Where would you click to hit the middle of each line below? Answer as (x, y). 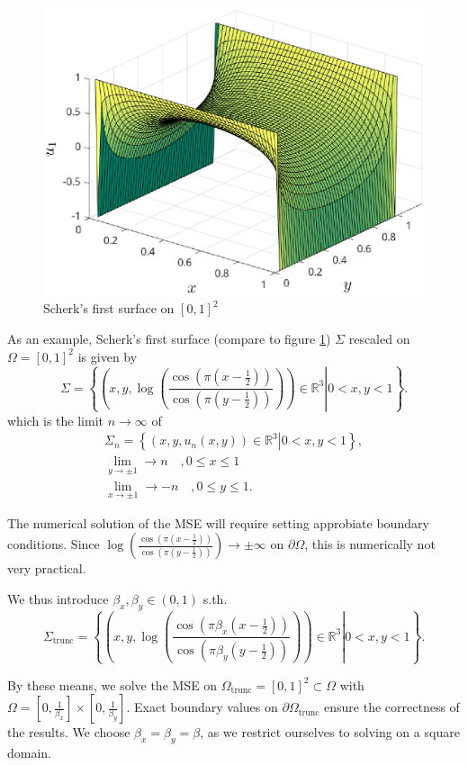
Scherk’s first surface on (109, 308)
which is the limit (56, 420)
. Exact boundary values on (202, 707)
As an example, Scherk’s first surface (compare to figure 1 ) (169, 339)
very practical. (47, 568)
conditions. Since (54, 544)
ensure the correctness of (392, 707)
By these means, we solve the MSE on (112, 684)
